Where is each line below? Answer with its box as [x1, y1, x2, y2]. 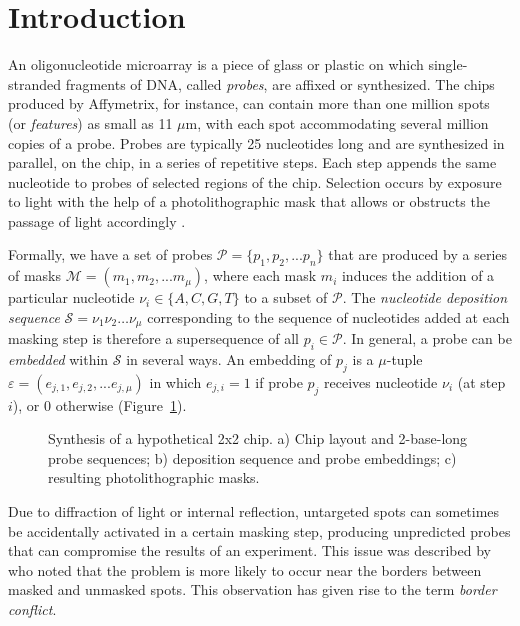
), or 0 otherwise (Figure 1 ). [12, 394, 187, 415]
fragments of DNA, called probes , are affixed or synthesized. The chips [65, 73, 495, 94]
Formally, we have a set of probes [8, 244, 213, 265]
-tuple [386, 349, 423, 370]
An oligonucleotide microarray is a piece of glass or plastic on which [8, 54, 424, 75]
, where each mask [204, 265, 317, 286]
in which [149, 371, 202, 392]
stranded [8, 73, 62, 94]
